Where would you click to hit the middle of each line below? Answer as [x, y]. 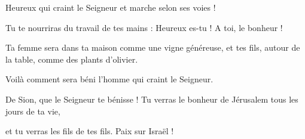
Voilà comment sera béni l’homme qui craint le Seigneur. [109, 79]
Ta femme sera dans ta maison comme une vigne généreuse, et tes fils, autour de [153, 47]
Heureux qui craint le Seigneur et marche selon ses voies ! [111, 7]
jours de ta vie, [33, 111]
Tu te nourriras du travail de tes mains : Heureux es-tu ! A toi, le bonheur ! [144, 27]
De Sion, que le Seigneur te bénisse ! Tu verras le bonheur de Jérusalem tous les [152, 99]
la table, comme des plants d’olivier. [72, 59]
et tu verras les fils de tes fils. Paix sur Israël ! [90, 131]
